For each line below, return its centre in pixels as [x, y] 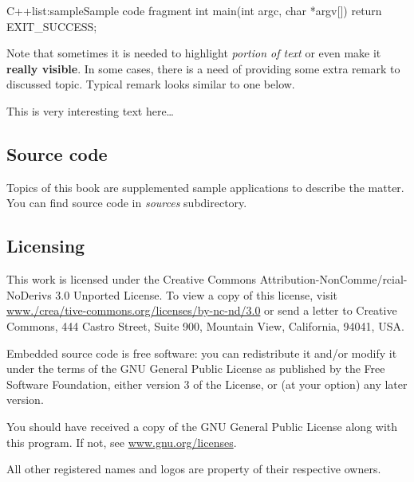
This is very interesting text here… [90, 110]
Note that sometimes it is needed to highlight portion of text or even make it [194, 53]
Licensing [46, 246]
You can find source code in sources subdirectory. [127, 203]
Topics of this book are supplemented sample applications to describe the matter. [205, 187]
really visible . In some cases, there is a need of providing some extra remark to [203, 68]
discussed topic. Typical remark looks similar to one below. [151, 84]
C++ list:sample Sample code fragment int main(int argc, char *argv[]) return [194, 10]
